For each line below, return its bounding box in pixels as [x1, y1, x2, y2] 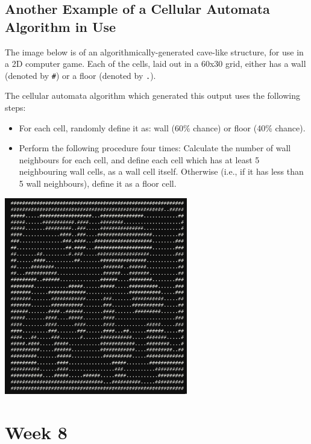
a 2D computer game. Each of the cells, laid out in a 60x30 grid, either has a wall [5, 57, 306, 70]
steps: [5, 101, 26, 114]
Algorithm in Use [5, 17, 116, 36]
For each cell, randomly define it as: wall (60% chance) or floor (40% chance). [19, 121, 306, 134]
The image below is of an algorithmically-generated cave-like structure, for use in [5, 45, 304, 58]
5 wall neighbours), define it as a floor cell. [19, 177, 177, 189]
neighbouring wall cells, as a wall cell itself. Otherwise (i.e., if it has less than [19, 165, 304, 178]
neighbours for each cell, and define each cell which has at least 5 [19, 153, 260, 166]
